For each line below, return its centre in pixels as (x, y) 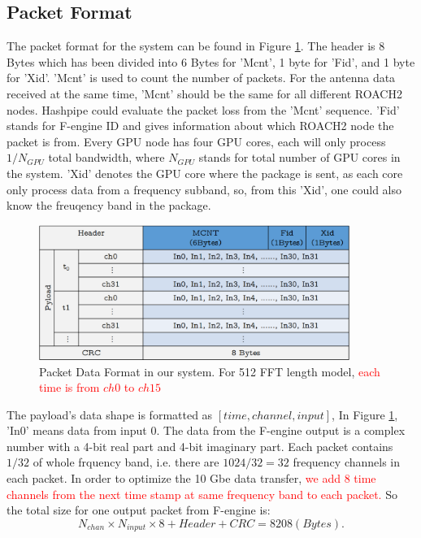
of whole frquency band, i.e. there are (126, 462)
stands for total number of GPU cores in (299, 157)
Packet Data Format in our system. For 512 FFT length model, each (210, 371)
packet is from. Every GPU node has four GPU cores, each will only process (196, 141)
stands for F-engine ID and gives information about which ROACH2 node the (200, 126)
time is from (69, 387)
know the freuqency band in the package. (109, 205)
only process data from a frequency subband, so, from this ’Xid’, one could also (204, 189)
